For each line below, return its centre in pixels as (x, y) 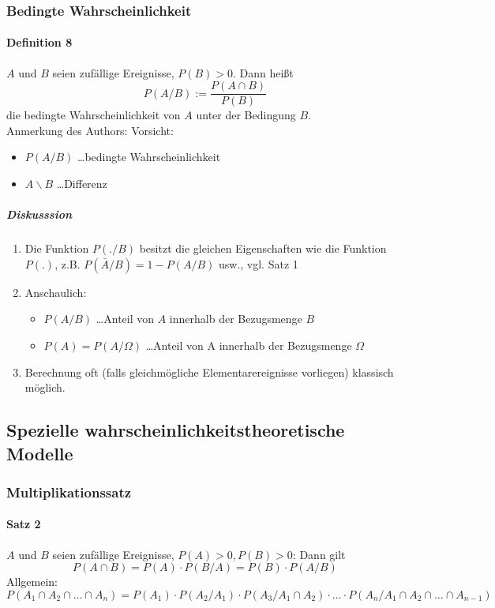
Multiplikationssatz (69, 492)
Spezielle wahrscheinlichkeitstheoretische (176, 430)
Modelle (40, 453)
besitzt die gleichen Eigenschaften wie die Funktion (263, 248)
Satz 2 (24, 524)
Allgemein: (32, 582)
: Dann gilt (319, 554)
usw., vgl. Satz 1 (258, 263)
